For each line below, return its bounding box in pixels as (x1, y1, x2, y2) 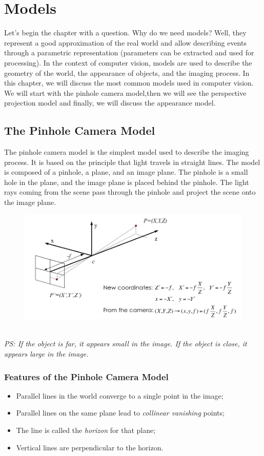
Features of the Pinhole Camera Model (4, 370, 169, 383)
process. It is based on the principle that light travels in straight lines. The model (4, 156, 260, 167)
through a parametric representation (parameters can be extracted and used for (4, 47, 254, 58)
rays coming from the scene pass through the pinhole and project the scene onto (4, 186, 256, 197)
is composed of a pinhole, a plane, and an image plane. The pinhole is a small (4, 167, 248, 177)
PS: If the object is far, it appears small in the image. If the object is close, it (4, 338, 247, 349)
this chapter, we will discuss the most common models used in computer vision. (4, 77, 254, 88)
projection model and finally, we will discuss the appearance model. (4, 97, 216, 108)
